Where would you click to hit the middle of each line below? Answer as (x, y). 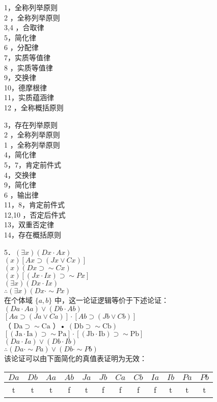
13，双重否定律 (29, 224)
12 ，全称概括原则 (34, 107)
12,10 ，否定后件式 (35, 214)
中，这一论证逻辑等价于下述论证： (111, 300)
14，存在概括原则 (33, 235)
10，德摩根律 (25, 87)
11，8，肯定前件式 (34, 205)
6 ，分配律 (21, 47)
